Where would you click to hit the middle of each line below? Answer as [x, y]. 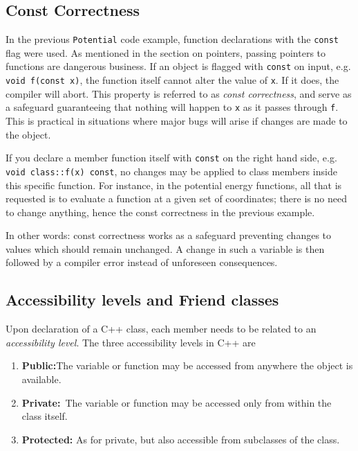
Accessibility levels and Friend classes [142, 300]
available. [41, 379]
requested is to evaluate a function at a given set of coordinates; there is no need [176, 198]
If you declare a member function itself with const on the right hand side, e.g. [171, 158]
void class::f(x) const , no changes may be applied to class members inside [171, 171]
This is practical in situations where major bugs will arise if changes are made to [177, 121]
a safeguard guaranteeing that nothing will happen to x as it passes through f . [172, 107]
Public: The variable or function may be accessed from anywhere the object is [187, 365]
